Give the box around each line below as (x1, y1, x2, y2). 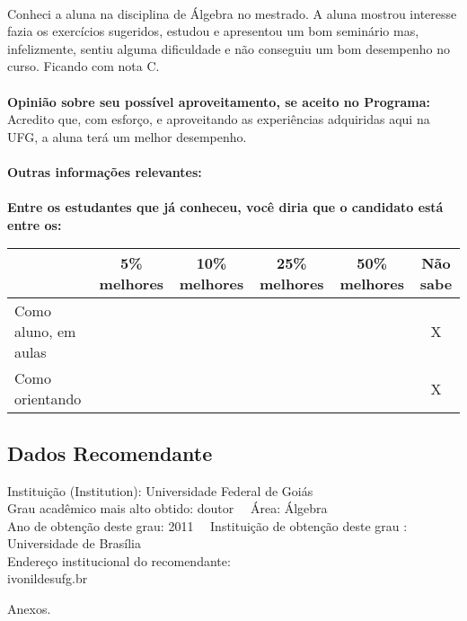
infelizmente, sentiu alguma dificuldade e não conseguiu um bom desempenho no (7, 39, 450, 58)
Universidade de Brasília (7, 534, 141, 553)
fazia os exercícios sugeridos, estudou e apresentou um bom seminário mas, (7, 22, 419, 40)
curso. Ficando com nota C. (7, 57, 160, 75)
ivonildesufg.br (7, 569, 88, 588)
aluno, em (14, 321, 76, 342)
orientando (14, 388, 82, 410)
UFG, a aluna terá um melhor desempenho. (7, 127, 247, 146)
